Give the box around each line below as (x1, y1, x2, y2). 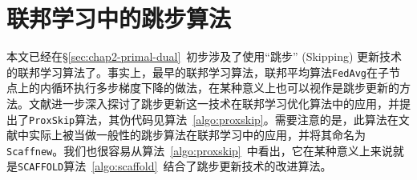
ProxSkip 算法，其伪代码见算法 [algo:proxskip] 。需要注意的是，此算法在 (29, 110, 399, 127)
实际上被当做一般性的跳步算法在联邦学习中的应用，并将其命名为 (28, 126, 366, 143)
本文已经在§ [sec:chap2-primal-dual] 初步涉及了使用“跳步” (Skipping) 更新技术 (6, 48, 403, 65)
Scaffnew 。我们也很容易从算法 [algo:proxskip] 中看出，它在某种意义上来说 (6, 142, 393, 158)
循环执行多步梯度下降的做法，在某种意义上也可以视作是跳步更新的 (51, 79, 399, 96)
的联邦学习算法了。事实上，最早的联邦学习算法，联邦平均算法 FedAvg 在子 (6, 63, 389, 80)
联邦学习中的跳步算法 (6, 2, 232, 34)
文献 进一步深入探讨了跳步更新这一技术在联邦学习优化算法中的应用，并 (28, 94, 399, 111)
